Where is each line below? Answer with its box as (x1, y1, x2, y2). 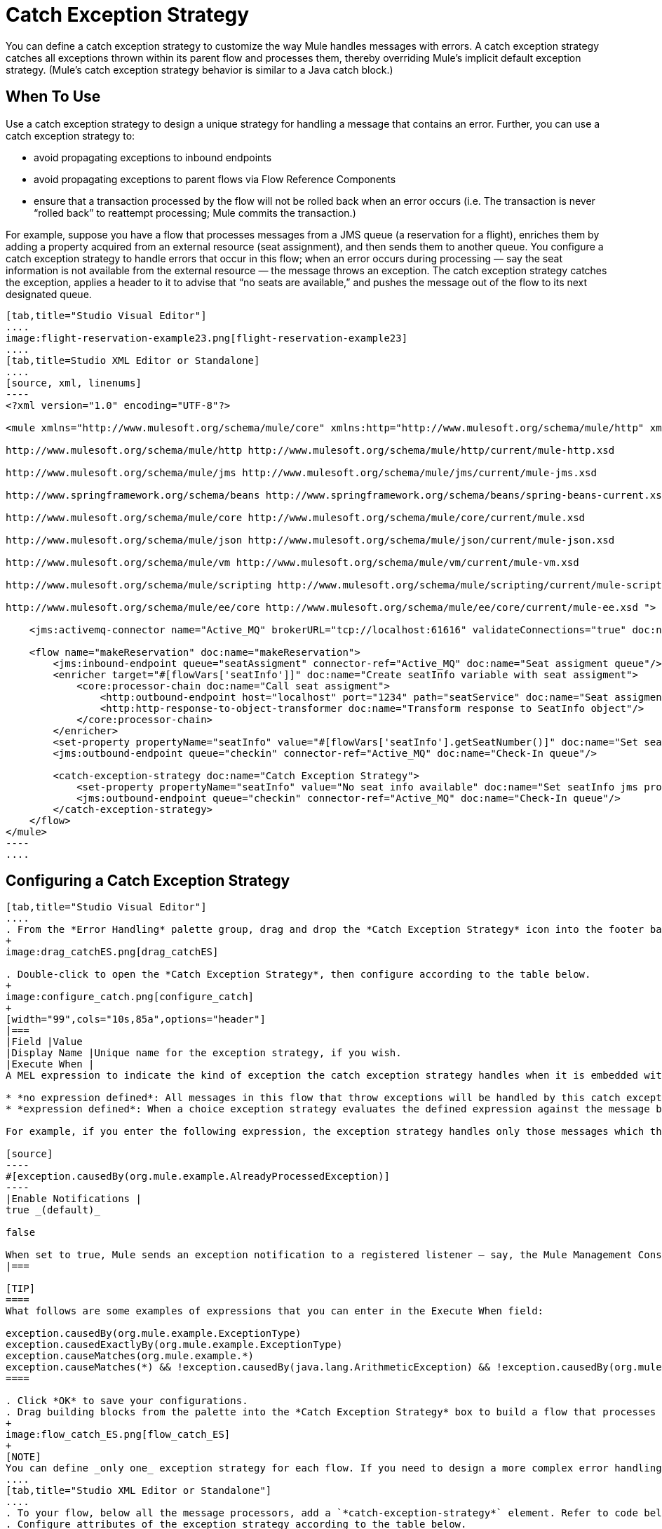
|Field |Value (6, 1036, 83, 1048)
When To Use (6, 88, 101, 106)
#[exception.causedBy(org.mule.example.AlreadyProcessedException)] (6, 1171, 390, 1183)
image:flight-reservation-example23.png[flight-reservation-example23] (6, 332, 408, 344)
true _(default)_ (6, 1204, 100, 1216)
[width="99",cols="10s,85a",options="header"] (6, 1013, 266, 1025)
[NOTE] (6, 1451, 41, 1463)
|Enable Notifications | (6, 1193, 142, 1205)
